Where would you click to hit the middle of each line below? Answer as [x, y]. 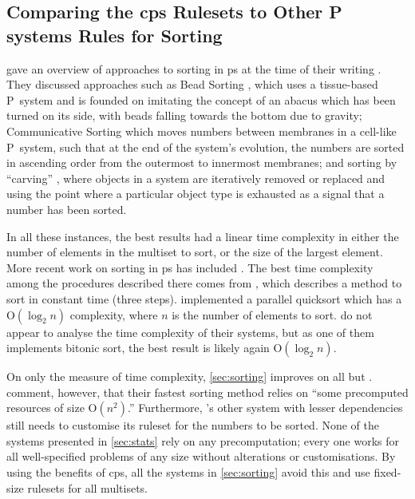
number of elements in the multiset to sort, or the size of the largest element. [195, 252]
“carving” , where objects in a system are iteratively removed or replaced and [196, 178]
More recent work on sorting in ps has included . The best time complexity [190, 267]
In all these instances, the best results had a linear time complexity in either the [203, 236]
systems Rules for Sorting [115, 35]
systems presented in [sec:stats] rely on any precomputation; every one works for [203, 440]
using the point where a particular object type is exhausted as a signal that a [196, 194]
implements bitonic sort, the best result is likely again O [144, 348]
